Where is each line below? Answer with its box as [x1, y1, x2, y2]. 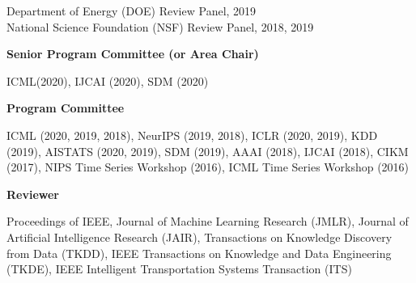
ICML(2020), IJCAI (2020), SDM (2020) [6, 72, 209, 89]
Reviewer [6, 185, 60, 202]
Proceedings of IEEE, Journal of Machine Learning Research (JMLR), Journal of [6, 213, 409, 230]
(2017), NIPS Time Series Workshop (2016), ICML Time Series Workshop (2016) [6, 158, 410, 175]
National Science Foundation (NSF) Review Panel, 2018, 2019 [6, 18, 314, 35]
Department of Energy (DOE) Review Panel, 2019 [6, 2, 257, 19]
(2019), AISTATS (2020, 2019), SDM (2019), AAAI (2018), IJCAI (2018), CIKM [6, 142, 409, 159]
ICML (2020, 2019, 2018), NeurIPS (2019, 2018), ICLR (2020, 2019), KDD [6, 126, 378, 143]
